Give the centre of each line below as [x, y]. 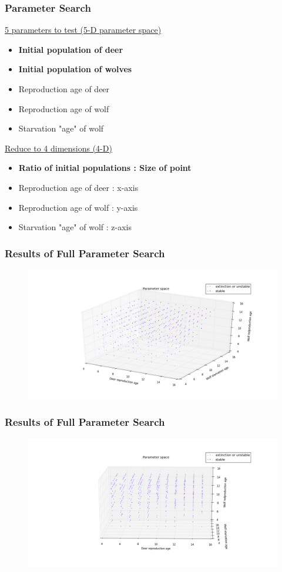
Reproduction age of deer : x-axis [78, 187]
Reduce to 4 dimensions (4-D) [58, 148]
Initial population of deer [71, 49]
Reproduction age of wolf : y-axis [78, 207]
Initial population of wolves [75, 69]
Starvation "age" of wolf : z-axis [75, 227]
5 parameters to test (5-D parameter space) [83, 30]
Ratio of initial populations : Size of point [105, 168]
